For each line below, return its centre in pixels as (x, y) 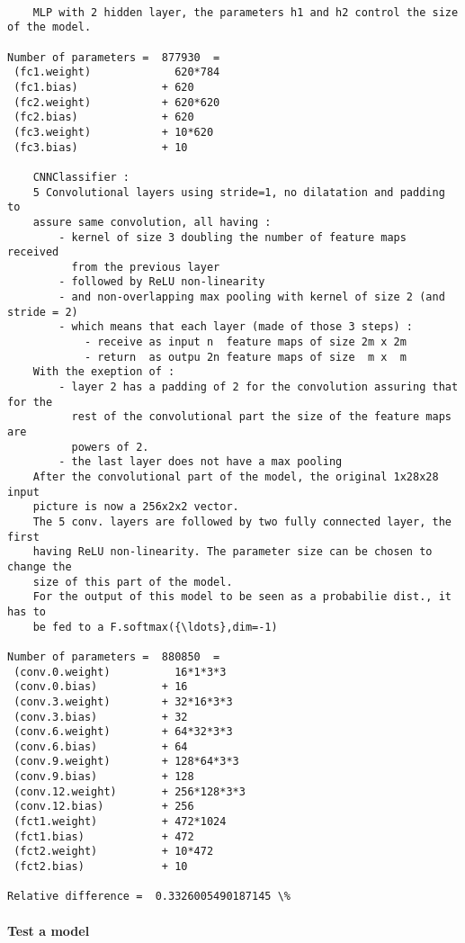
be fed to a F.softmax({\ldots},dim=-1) (155, 627)
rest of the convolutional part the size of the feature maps (261, 417)
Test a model (49, 930)
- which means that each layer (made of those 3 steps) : (236, 327)
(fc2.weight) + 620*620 (117, 102)
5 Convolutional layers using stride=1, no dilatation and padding (239, 192)
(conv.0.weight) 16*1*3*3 (120, 672)
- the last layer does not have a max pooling (201, 462)
